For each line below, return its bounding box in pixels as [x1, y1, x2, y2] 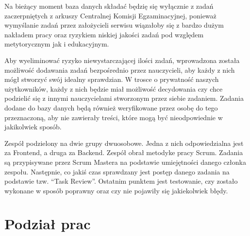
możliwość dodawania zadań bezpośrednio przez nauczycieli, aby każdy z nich [4, 64, 235, 75]
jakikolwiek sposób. [4, 122, 62, 132]
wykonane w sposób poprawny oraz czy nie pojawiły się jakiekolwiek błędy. [4, 185, 228, 195]
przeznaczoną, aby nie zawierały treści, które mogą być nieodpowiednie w [4, 112, 223, 122]
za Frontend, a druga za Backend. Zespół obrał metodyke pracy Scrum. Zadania [4, 147, 243, 157]
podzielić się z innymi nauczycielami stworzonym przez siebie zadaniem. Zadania [4, 93, 244, 103]
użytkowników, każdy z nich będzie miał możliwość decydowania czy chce [4, 83, 223, 94]
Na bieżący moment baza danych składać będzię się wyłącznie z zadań [4, 1, 214, 11]
